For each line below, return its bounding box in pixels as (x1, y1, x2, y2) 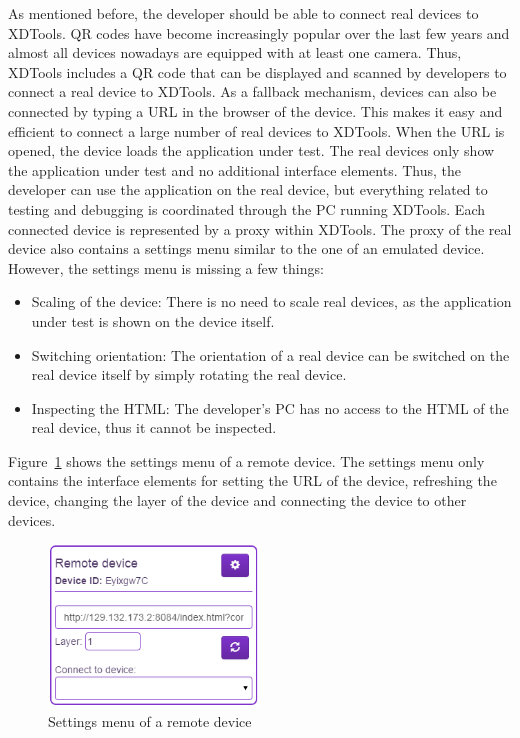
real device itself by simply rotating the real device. (31, 364, 347, 385)
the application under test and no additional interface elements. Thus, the (8, 159, 461, 180)
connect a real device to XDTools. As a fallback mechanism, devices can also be (8, 81, 497, 102)
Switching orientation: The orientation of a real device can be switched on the (31, 344, 510, 365)
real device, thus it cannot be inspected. (31, 417, 277, 438)
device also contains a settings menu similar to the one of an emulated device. (8, 238, 485, 259)
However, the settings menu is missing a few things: (8, 257, 324, 278)
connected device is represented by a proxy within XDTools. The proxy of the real (8, 218, 512, 239)
